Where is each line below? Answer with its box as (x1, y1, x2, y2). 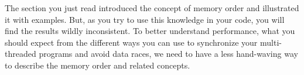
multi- (259, 36, 282, 48)
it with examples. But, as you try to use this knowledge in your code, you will (5, 13, 285, 25)
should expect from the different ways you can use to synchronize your (5, 36, 258, 48)
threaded (5, 47, 36, 60)
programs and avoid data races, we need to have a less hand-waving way (39, 47, 298, 60)
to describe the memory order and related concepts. (5, 59, 190, 71)
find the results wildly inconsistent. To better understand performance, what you (5, 25, 295, 37)
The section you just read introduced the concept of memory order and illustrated (5, 2, 299, 13)
